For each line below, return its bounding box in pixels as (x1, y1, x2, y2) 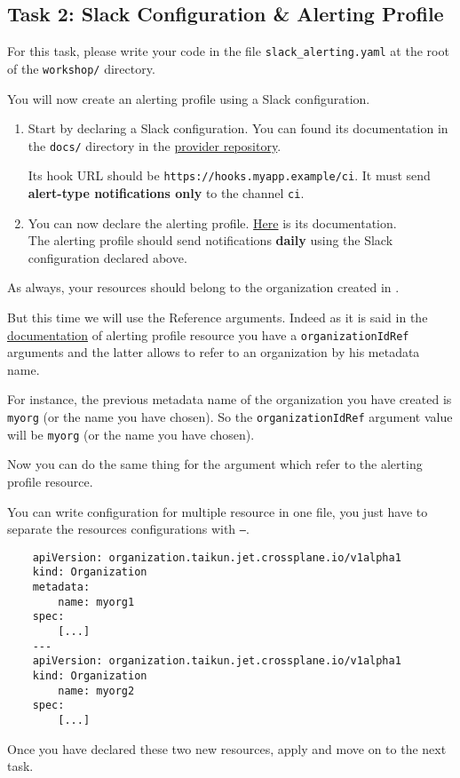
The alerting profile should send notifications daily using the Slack (28, 231, 393, 250)
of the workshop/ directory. (7, 59, 155, 77)
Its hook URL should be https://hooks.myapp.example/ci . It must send (28, 166, 431, 185)
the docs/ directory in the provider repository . (28, 136, 282, 155)
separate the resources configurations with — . (7, 520, 250, 538)
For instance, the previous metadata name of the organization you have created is (7, 390, 452, 409)
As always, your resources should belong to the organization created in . (7, 278, 400, 297)
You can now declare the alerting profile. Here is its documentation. (28, 213, 397, 232)
